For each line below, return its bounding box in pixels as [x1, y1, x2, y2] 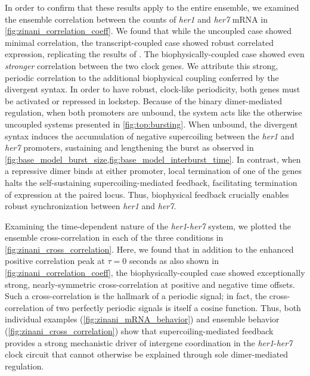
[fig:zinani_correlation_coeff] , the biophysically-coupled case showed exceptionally [5, 266, 305, 279]
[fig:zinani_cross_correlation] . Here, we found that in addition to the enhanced [5, 243, 294, 255]
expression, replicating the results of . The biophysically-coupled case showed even [5, 48, 305, 60]
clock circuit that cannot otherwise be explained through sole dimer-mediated [5, 348, 289, 361]
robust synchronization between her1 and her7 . [5, 200, 176, 212]
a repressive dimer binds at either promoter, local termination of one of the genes [5, 164, 302, 177]
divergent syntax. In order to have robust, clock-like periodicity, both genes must [5, 83, 300, 95]
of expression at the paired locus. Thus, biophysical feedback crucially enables [5, 188, 289, 200]
